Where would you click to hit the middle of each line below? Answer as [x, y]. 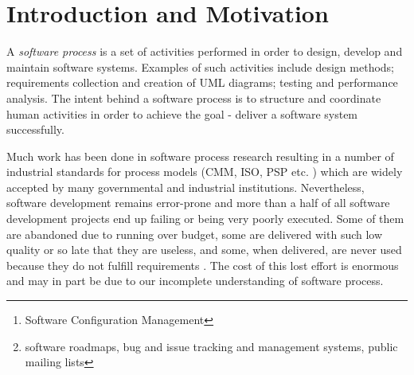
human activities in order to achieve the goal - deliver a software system [182, 113]
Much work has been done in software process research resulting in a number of [200, 156]
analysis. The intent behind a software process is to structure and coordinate [194, 98]
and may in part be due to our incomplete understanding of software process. [195, 281]
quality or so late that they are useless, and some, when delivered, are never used [204, 250]
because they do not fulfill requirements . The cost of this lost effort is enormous [203, 265]
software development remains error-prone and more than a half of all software [198, 203]
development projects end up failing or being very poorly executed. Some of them [205, 219]
